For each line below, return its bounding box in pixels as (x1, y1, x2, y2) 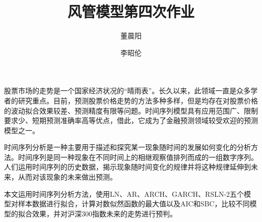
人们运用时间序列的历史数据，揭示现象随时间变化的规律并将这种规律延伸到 (4, 161, 251, 172)
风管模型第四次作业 (67, 1, 194, 22)
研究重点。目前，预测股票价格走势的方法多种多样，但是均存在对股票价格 (18, 95, 258, 105)
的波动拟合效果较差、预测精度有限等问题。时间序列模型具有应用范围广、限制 (4, 105, 258, 116)
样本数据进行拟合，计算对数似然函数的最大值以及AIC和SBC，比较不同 (18, 198, 250, 209)
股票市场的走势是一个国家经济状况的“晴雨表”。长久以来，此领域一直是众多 (4, 85, 251, 96)
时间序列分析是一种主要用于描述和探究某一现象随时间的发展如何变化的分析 (4, 142, 251, 152)
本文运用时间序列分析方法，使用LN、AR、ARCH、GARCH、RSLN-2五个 (4, 188, 244, 199)
